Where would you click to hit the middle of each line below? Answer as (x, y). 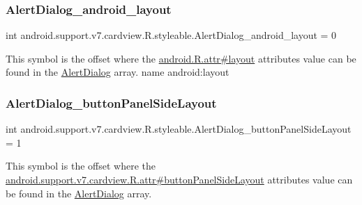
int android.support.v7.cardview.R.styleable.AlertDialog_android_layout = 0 (171, 35)
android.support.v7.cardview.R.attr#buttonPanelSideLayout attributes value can (179, 179)
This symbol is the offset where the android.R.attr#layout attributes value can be (181, 58)
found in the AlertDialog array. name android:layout (118, 72)
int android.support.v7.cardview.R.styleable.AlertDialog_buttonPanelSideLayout (179, 129)
